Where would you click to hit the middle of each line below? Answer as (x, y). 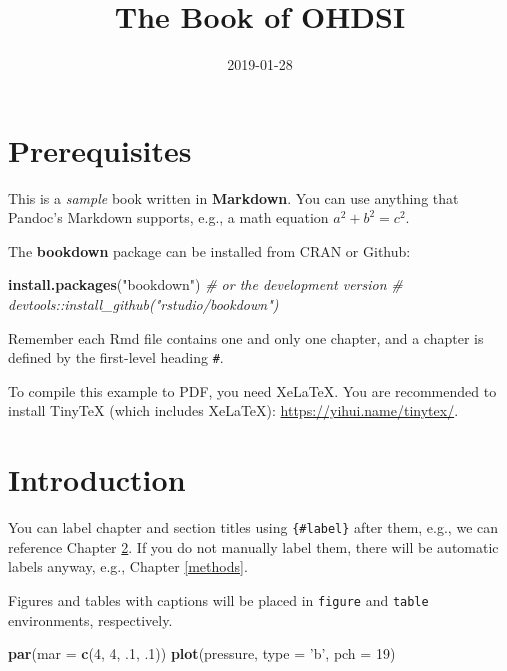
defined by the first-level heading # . (116, 357)
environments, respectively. (90, 619)
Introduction (97, 479)
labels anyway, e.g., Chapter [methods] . (128, 566)
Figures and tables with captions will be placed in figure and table (218, 600)
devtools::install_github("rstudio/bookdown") (143, 304)
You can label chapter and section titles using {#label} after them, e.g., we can (253, 527)
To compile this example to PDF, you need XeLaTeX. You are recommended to (252, 390)
